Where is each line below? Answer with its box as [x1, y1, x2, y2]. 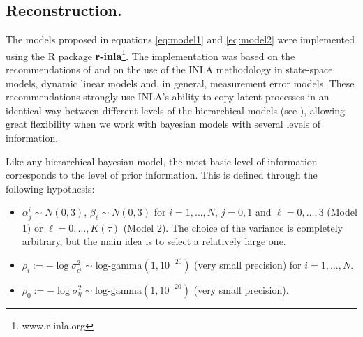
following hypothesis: [6, 181, 95, 195]
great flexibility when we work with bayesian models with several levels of [6, 117, 321, 131]
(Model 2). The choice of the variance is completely [123, 220, 343, 234]
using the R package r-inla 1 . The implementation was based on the [6, 46, 295, 63]
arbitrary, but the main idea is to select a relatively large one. [22, 234, 286, 248]
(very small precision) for [194, 257, 302, 271]
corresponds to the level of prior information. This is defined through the [6, 167, 318, 182]
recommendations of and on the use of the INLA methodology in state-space [6, 62, 333, 77]
